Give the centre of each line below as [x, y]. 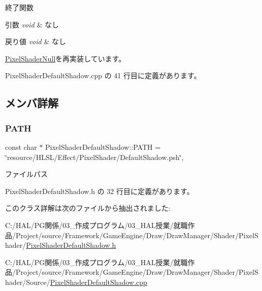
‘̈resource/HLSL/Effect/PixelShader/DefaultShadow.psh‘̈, [94, 157]
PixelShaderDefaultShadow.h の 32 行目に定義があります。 [100, 191]
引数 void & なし [32, 24]
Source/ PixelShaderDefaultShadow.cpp [87, 282]
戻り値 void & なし [36, 41]
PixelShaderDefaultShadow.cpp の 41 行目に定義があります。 [103, 75]
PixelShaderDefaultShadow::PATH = [103, 147]
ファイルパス [26, 174]
